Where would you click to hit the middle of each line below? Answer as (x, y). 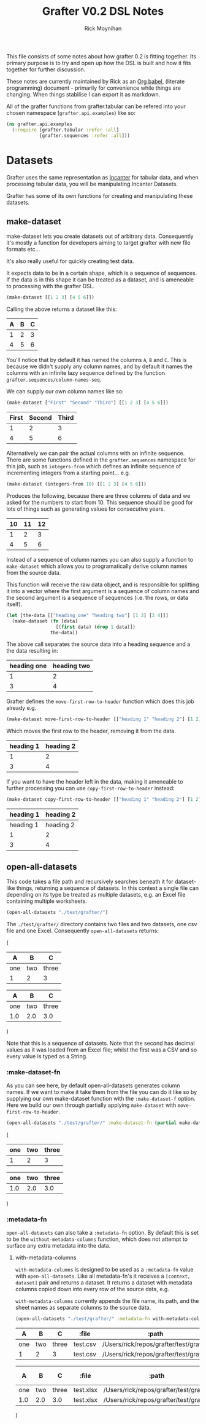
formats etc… (23, 250)
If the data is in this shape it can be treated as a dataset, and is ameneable (100, 280)
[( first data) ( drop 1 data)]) (96, 627)
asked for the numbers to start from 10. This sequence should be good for (100, 502)
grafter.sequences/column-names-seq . (54, 380)
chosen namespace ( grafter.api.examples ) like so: (71, 112)
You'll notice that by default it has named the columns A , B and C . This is (97, 360)
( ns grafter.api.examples (39, 124)
